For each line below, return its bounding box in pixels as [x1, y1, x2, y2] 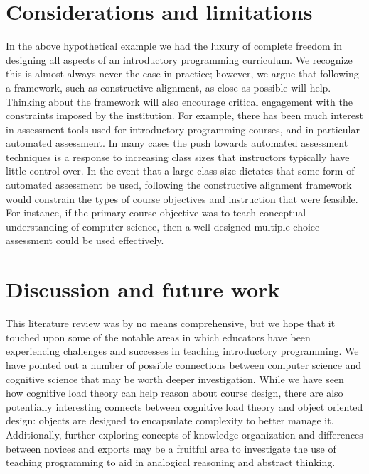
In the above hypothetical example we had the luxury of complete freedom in [6, 38, 342, 53]
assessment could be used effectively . [6, 233, 164, 248]
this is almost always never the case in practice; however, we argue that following [6, 66, 359, 81]
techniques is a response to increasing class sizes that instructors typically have [6, 149, 350, 164]
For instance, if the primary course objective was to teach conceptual [6, 205, 306, 220]
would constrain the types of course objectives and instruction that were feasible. [6, 191, 358, 206]
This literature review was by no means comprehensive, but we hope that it [6, 316, 336, 331]
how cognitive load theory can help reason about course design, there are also [6, 385, 343, 400]
